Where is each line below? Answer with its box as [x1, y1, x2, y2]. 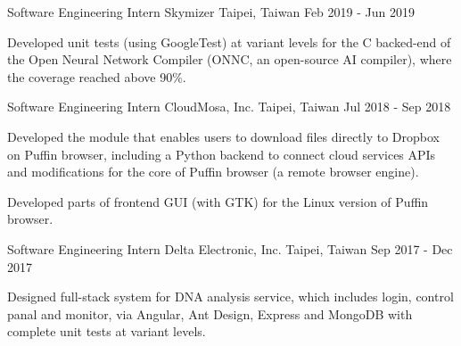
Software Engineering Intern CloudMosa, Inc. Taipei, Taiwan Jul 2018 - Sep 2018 [7, 97, 451, 116]
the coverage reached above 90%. [7, 67, 186, 86]
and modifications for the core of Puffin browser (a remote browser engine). [7, 162, 419, 181]
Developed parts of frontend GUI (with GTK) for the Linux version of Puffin [7, 192, 429, 210]
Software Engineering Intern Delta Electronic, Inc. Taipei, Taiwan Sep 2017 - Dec [7, 239, 453, 258]
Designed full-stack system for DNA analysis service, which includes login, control [7, 287, 454, 306]
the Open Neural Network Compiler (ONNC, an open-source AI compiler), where [7, 50, 452, 69]
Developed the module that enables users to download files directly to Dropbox [7, 127, 440, 145]
